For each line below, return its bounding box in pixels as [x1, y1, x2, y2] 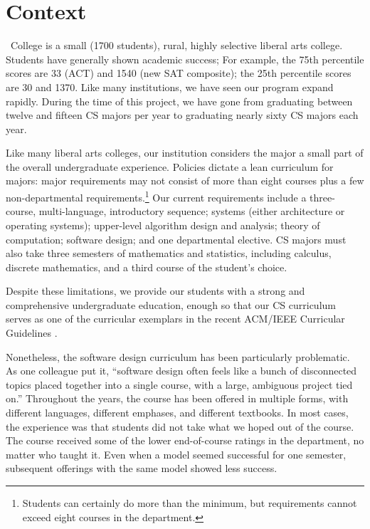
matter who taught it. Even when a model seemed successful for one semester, [6, 446, 347, 461]
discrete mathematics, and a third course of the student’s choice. [6, 259, 287, 274]
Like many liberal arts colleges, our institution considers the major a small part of [6, 145, 364, 160]
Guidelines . [6, 325, 58, 340]
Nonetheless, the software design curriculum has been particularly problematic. [6, 349, 350, 364]
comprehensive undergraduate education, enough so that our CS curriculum [6, 297, 336, 312]
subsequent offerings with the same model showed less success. [6, 461, 277, 476]
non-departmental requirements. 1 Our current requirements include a [6, 188, 307, 204]
